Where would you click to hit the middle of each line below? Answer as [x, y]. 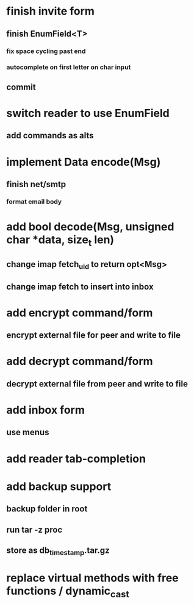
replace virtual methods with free [92, 578]
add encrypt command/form [80, 313]
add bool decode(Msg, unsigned [90, 227]
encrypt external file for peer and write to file [94, 336]
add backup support [59, 486]
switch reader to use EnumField [88, 113]
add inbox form [46, 410]
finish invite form [50, 11]
